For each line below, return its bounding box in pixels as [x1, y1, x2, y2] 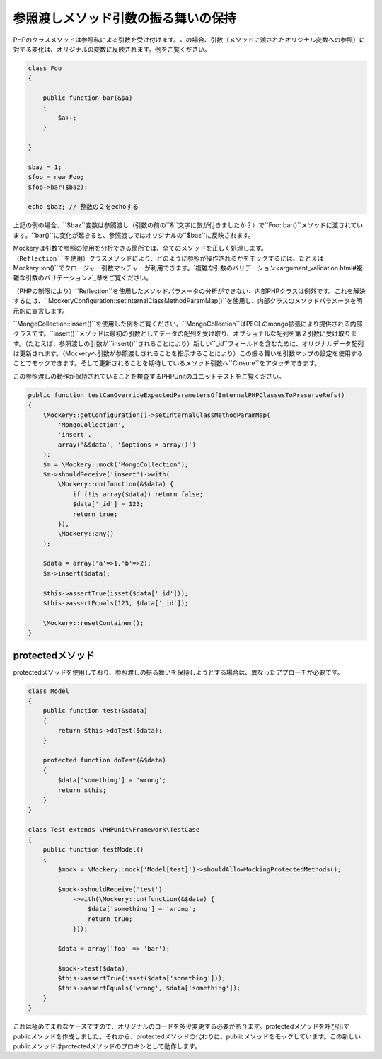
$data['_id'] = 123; [72, 500, 144, 508]
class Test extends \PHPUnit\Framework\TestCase [28, 825, 200, 834]
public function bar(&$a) [42, 94, 133, 102]
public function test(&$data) [42, 706, 148, 715]
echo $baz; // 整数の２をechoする [28, 202, 139, 211]
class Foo [28, 64, 62, 72]
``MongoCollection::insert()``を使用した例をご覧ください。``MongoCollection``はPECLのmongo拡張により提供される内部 [13, 319, 363, 328]
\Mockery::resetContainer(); [42, 619, 144, 626]
